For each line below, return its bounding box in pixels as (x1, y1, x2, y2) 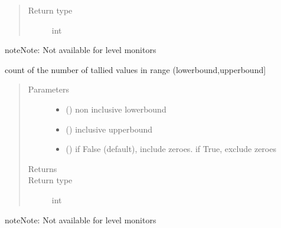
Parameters (28, 83, 69, 95)
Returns (28, 162, 57, 174)
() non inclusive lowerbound (66, 103, 166, 115)
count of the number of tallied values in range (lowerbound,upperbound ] (5, 63, 266, 75)
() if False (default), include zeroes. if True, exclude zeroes (66, 143, 276, 155)
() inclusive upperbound (66, 123, 152, 135)
